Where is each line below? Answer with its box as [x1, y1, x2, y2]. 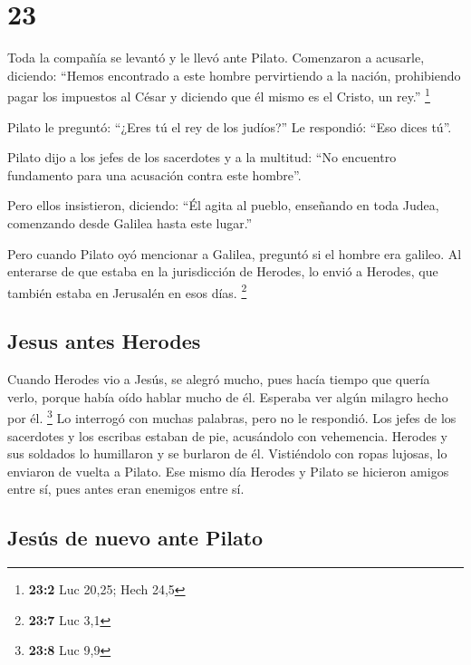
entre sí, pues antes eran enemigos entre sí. [7, 479, 245, 498]
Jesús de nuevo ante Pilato [7, 524, 264, 552]
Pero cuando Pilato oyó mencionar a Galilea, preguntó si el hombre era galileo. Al [7, 244, 462, 263]
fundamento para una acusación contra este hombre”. [7, 165, 302, 184]
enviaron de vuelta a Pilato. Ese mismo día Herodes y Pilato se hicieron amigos [7, 461, 449, 480]
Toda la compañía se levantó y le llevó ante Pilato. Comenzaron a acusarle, [7, 48, 425, 67]
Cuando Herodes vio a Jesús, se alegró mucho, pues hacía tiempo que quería [7, 370, 430, 389]
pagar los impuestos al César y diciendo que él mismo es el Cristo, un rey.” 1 [7, 84, 430, 105]
